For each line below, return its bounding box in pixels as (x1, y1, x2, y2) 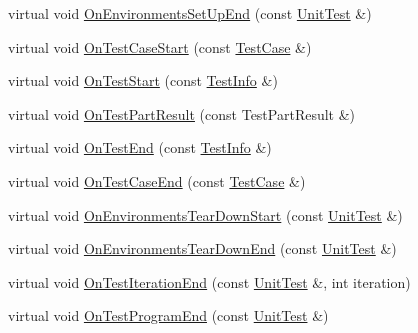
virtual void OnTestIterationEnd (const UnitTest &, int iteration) (8, 271, 411, 292)
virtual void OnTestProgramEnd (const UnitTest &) (8, 305, 329, 326)
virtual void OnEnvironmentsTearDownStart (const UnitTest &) (8, 204, 403, 225)
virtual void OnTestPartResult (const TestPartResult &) (8, 103, 356, 124)
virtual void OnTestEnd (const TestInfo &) (8, 137, 272, 158)
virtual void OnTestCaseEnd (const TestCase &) (8, 170, 306, 191)
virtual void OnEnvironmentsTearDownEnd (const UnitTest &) (8, 238, 397, 259)
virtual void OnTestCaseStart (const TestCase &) (8, 36, 312, 57)
